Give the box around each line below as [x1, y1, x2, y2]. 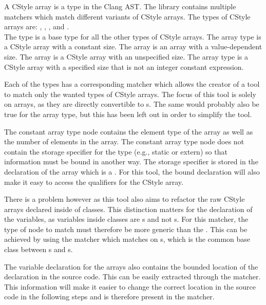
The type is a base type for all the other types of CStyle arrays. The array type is [4, 31, 261, 42]
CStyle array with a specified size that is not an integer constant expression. [4, 61, 244, 72]
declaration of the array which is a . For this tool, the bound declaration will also [4, 166, 260, 177]
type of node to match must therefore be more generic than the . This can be [4, 223, 248, 234]
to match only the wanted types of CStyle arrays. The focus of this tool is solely [4, 88, 256, 99]
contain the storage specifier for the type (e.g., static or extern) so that [4, 146, 227, 157]
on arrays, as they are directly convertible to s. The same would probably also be [4, 99, 259, 109]
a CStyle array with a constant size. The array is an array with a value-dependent [4, 41, 262, 52]
